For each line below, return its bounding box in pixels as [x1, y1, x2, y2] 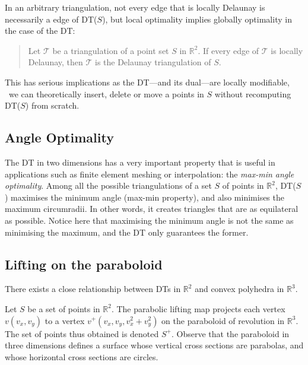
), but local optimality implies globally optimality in [102, 12, 292, 25]
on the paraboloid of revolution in [161, 314, 285, 326]
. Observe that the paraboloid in [171, 327, 290, 339]
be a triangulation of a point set [52, 44, 169, 56]
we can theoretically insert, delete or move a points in [8, 87, 204, 100]
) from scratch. [25, 99, 80, 112]
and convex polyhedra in [195, 283, 284, 295]
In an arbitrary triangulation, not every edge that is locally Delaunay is [5, 1, 265, 13]
